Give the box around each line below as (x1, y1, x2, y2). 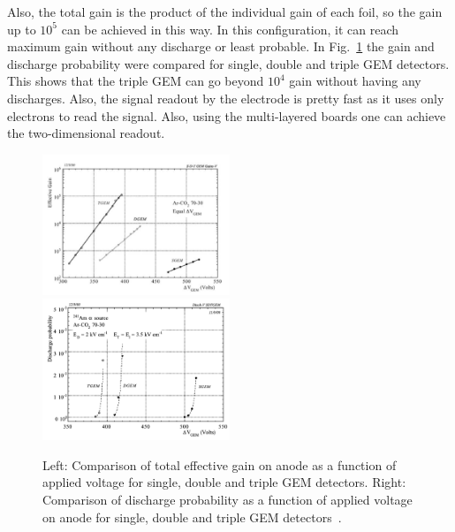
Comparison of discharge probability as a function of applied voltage (42, 490, 413, 508)
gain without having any (289, 72, 421, 90)
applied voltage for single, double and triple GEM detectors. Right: (42, 473, 406, 491)
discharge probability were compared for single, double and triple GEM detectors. (7, 54, 450, 72)
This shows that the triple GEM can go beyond (7, 72, 264, 90)
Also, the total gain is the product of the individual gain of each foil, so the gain (7, 3, 443, 20)
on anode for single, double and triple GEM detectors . (42, 507, 342, 526)
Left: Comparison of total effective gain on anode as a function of (42, 455, 397, 474)
